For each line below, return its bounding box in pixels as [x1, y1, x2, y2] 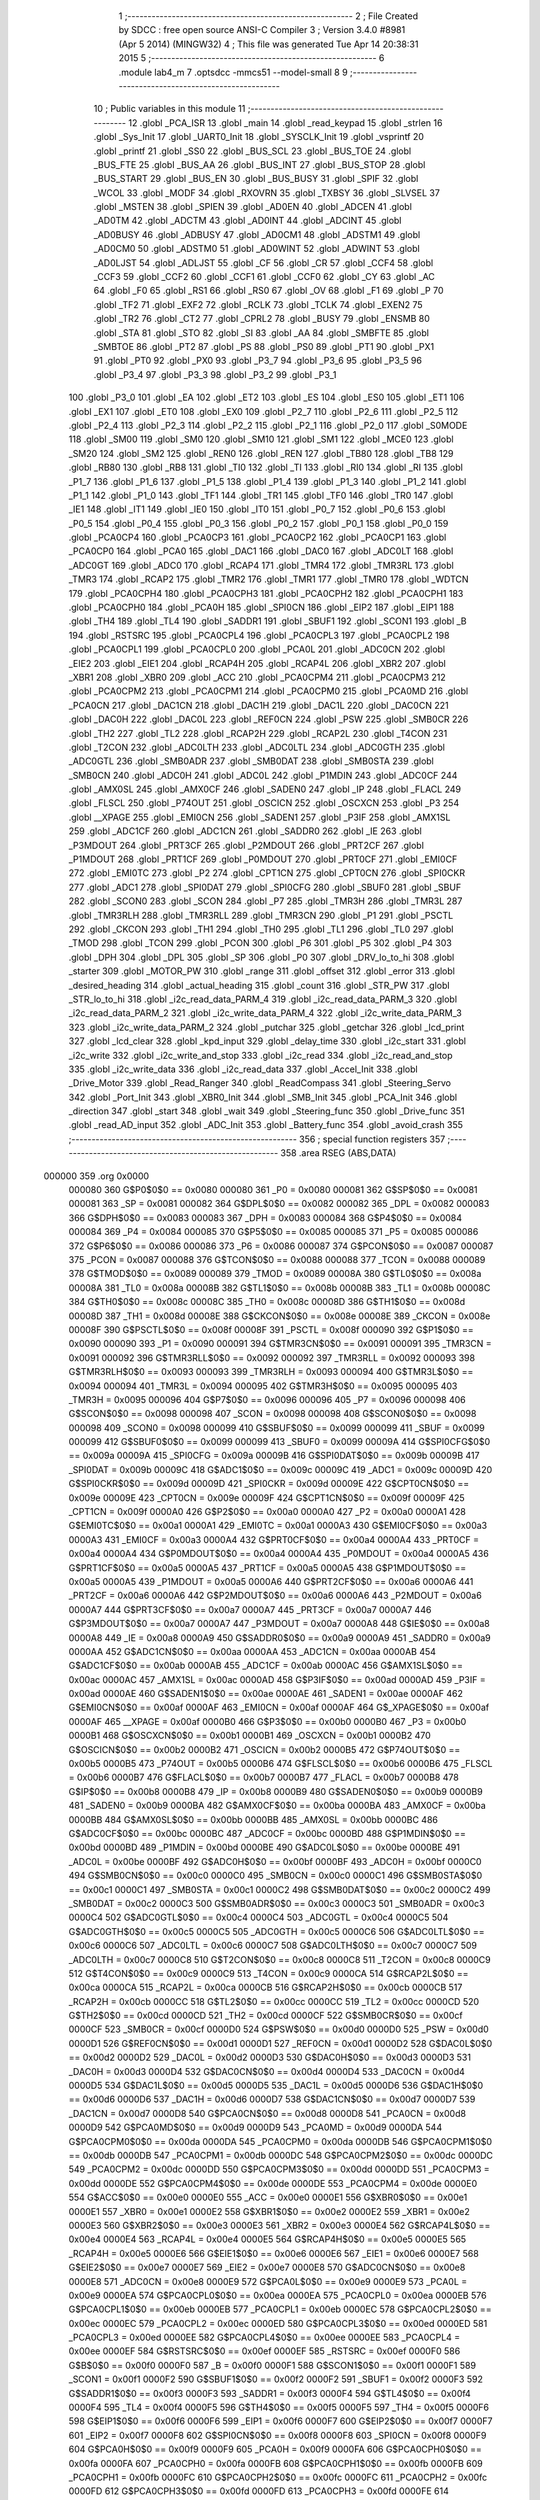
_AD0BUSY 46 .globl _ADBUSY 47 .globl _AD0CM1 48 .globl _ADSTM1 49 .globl [93, 228, 421, 240]
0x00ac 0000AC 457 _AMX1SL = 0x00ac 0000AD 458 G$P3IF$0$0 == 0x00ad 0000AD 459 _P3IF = [68, 1673, 486, 1685]
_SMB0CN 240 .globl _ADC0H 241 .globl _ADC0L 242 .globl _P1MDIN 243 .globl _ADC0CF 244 [68, 769, 458, 781]
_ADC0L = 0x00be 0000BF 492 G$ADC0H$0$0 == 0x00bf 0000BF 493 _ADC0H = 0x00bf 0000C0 [68, 1855, 482, 1867]
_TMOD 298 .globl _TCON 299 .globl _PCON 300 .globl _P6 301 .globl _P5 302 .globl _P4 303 [68, 937, 452, 949]
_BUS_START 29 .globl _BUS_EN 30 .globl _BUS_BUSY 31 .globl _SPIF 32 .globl [93, 173, 419, 185]
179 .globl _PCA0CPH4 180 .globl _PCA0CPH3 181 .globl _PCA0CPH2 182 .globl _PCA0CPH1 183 [68, 587, 464, 599]
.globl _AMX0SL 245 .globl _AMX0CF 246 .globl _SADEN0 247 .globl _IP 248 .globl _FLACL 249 [68, 783, 462, 795]
